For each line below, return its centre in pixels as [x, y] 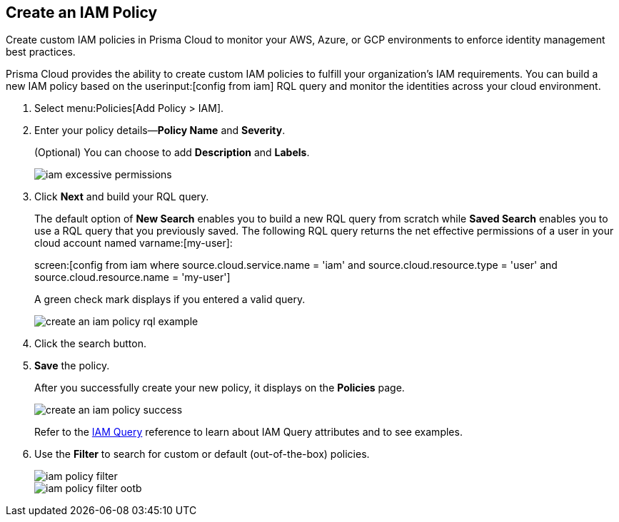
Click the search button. [90, 344]
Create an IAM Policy [82, 12]
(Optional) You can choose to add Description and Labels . [172, 153]
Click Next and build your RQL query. [122, 197]
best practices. [41, 52]
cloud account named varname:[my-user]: [134, 243]
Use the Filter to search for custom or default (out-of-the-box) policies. [202, 454]
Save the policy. [72, 366]
